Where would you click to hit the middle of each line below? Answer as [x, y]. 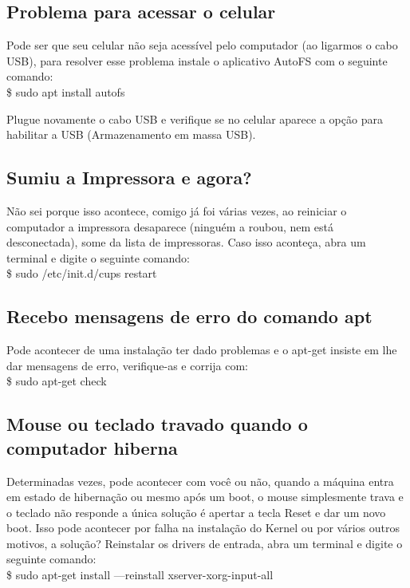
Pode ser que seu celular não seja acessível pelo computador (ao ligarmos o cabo [202, 45]
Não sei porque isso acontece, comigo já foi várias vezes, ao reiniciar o [177, 210]
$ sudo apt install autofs [66, 91]
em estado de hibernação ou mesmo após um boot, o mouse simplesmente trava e [205, 497]
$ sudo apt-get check [57, 381]
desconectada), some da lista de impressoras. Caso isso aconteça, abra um [186, 242]
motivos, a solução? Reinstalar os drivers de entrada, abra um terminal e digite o [205, 543]
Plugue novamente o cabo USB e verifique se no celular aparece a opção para [195, 118]
